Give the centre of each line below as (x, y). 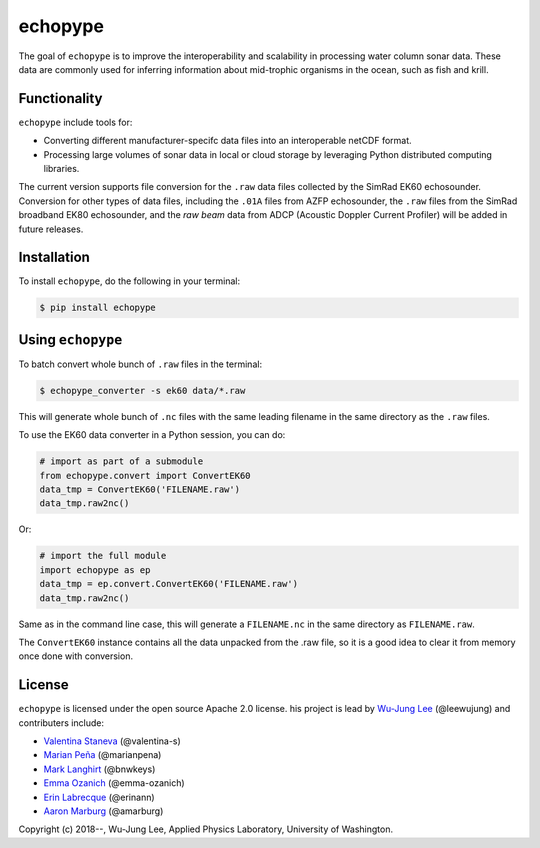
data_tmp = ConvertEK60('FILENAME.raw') (139, 489)
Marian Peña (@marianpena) (102, 755)
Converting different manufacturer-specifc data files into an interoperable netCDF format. (227, 141)
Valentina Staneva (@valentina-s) (112, 741)
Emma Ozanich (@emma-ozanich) (114, 783)
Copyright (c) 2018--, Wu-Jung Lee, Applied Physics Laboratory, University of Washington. (206, 829)
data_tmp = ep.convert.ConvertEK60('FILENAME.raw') (169, 584)
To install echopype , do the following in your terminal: (129, 281)
